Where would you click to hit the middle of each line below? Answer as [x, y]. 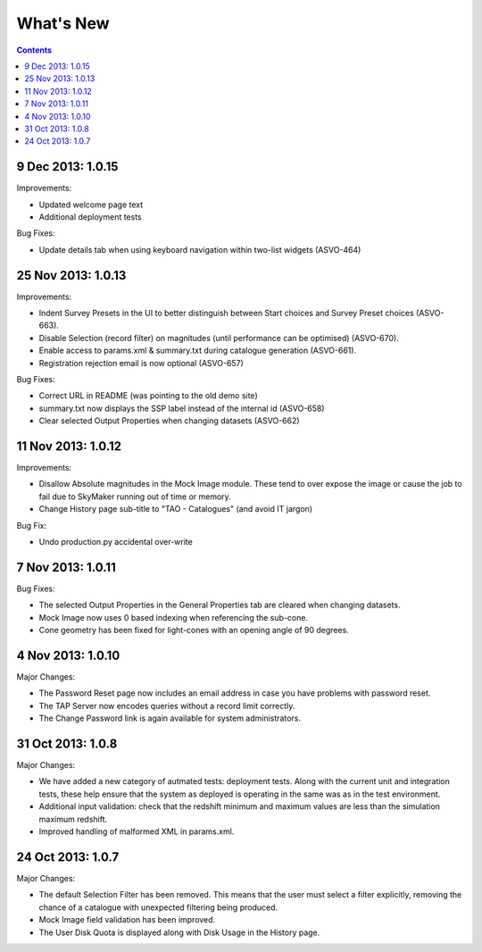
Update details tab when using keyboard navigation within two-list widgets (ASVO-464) [200, 249]
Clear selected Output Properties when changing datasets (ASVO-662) [169, 421]
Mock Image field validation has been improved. [127, 920]
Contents [34, 50]
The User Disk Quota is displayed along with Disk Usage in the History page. [179, 932]
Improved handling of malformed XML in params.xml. [137, 831]
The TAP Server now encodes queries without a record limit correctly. [167, 706]
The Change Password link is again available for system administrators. [170, 718]
